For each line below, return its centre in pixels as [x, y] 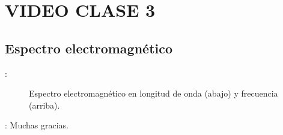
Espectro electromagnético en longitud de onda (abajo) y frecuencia [154, 93]
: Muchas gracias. [37, 125]
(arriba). [44, 105]
